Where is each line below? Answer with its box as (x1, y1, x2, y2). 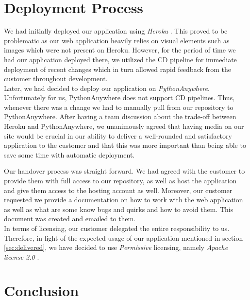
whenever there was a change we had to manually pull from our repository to (4, 102, 233, 112)
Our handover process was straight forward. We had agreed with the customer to (4, 166, 245, 176)
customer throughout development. (4, 73, 108, 84)
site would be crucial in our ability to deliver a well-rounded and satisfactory (4, 130, 232, 141)
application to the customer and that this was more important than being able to (4, 140, 246, 150)
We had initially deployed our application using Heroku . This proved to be (4, 26, 228, 36)
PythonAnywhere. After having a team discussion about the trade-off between (4, 111, 236, 122)
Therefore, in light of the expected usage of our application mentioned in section (4, 232, 243, 243)
